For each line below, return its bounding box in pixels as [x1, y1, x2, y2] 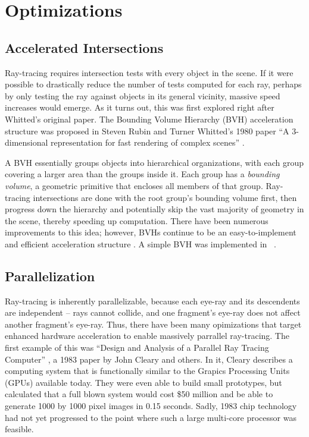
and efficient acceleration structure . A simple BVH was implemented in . [5, 237, 276, 250]
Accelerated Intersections [5, 38, 164, 56]
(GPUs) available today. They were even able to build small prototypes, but [5, 376, 282, 388]
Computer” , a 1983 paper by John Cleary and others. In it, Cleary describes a [5, 353, 293, 365]
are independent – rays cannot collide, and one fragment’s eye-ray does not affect [5, 306, 301, 319]
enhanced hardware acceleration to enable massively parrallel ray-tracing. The [5, 329, 289, 342]
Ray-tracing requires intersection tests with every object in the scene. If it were [5, 66, 294, 78]
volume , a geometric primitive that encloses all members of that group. [5, 179, 263, 191]
